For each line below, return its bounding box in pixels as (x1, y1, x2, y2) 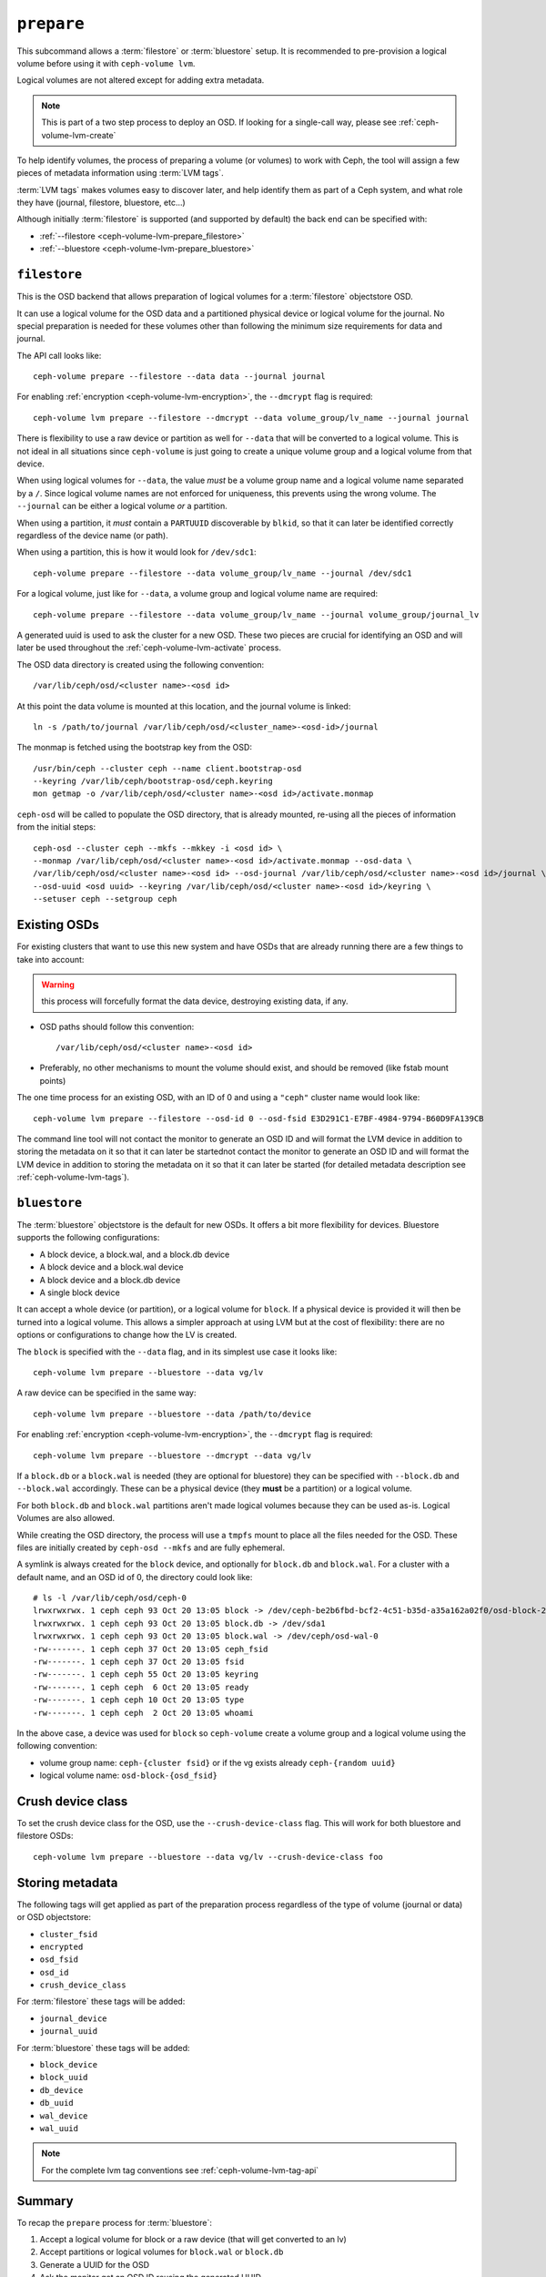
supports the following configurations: (16, 1232, 160, 1243)
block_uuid (39, 2072, 88, 2083)
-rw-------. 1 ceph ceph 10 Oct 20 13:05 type (33, 1695, 245, 1705)
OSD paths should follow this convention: (39, 1021, 195, 1032)
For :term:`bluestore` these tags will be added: (16, 2042, 190, 2053)
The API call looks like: (16, 350, 102, 361)
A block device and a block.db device (39, 1274, 181, 1285)
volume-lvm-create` (41, 129, 116, 140)
